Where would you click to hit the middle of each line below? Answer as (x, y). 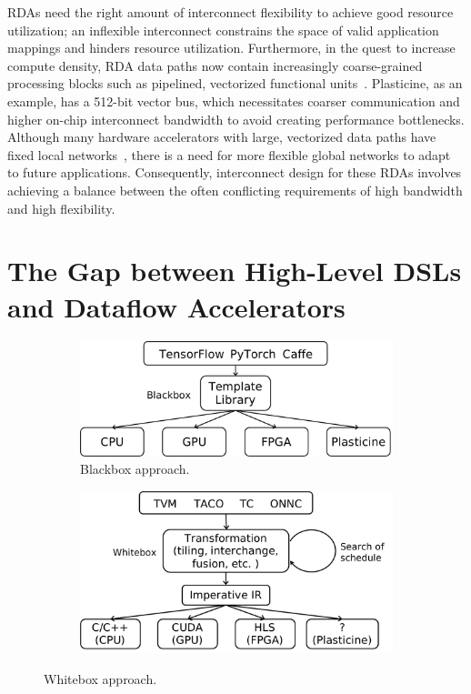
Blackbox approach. (135, 469)
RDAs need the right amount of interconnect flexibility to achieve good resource (230, 12)
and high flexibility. (61, 208)
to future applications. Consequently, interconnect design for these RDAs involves (235, 172)
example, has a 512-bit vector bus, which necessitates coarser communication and (234, 101)
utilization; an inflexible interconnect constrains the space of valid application (223, 30)
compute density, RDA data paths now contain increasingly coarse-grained (215, 65)
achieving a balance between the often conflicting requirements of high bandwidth (235, 190)
